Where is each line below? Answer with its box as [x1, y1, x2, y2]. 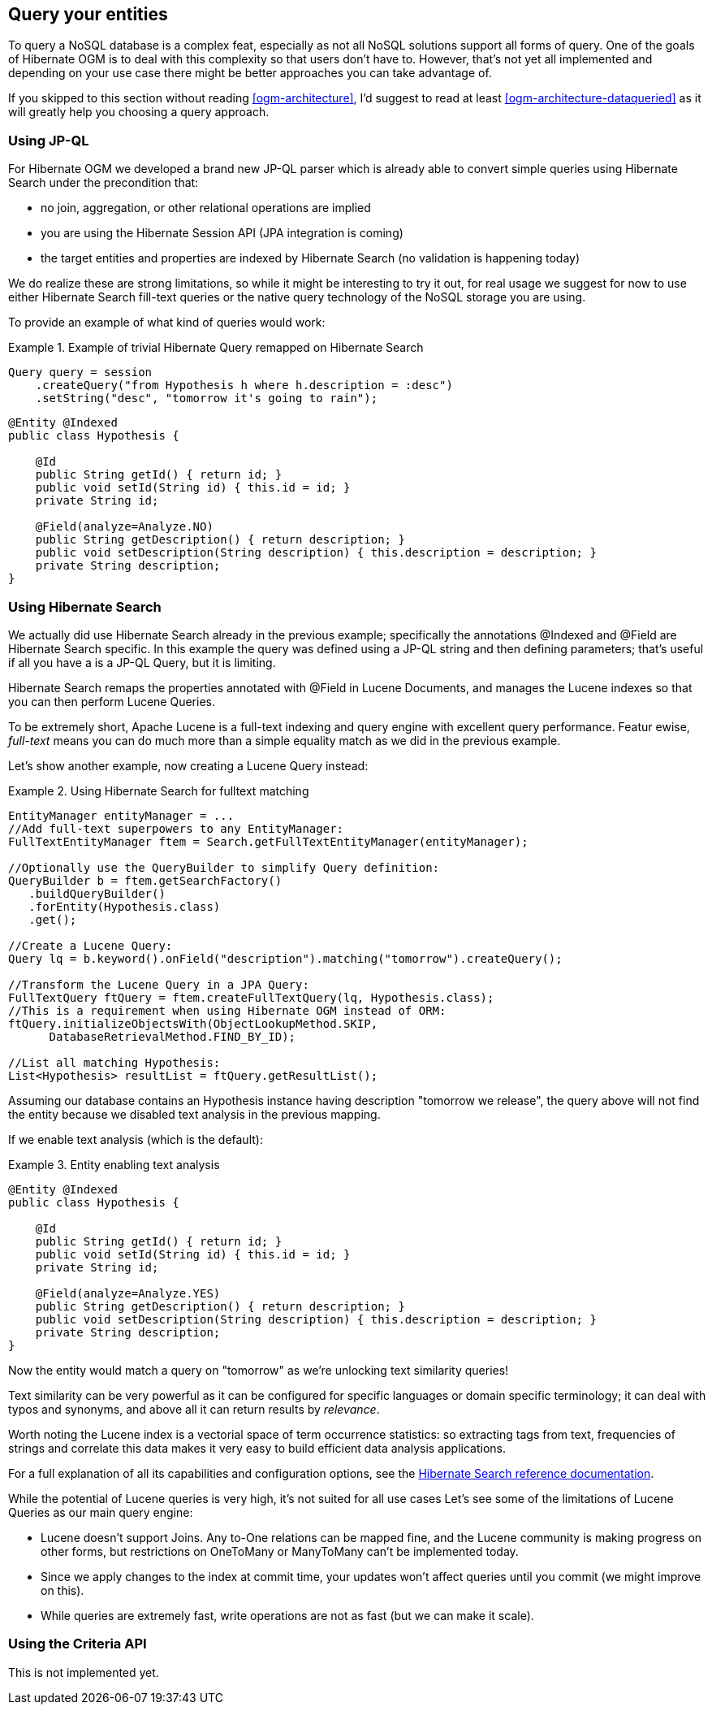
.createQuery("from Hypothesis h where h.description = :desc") [35, 379, 453, 392]
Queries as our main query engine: [8, 1505, 193, 1519]
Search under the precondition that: [8, 175, 199, 190]
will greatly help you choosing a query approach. [8, 105, 270, 119]
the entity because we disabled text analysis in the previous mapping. [8, 1107, 381, 1121]
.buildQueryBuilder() [28, 886, 166, 900]
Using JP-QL [8, 132, 89, 149]
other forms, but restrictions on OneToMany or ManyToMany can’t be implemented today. [41, 1544, 519, 1558]
